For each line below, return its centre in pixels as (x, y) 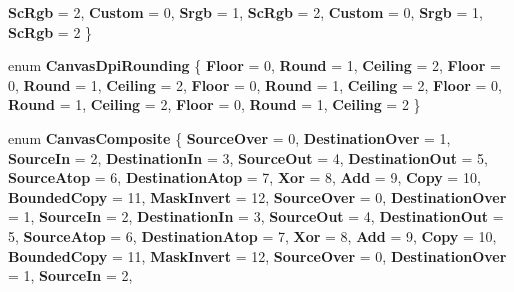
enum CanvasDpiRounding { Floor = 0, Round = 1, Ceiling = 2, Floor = (254, 65)
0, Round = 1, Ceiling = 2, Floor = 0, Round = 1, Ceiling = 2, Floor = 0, (255, 84)
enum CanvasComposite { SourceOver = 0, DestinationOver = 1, (229, 137)
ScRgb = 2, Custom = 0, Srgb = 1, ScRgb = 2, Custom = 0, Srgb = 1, (245, 12)
